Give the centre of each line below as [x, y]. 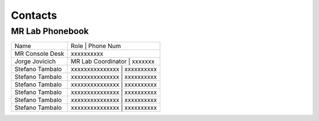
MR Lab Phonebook [50, 31]
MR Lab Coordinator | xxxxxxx [113, 62]
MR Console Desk [39, 54]
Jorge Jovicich [35, 62]
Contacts [34, 15]
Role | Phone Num [96, 46]
